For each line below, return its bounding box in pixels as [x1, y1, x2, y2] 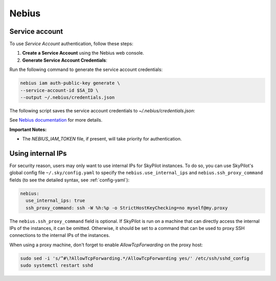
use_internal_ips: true [26, 198, 85, 204]
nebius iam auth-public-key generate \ [20, 80, 120, 86]
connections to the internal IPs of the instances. [9, 232, 110, 239]
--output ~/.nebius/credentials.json [20, 95, 115, 100]
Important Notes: [9, 126, 47, 132]
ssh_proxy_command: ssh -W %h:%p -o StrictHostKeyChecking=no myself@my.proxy [26, 205, 228, 210]
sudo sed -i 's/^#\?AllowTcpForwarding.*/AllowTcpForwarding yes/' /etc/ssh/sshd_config [20, 255, 250, 261]
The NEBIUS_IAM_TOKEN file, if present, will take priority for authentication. [22, 136, 182, 142]
